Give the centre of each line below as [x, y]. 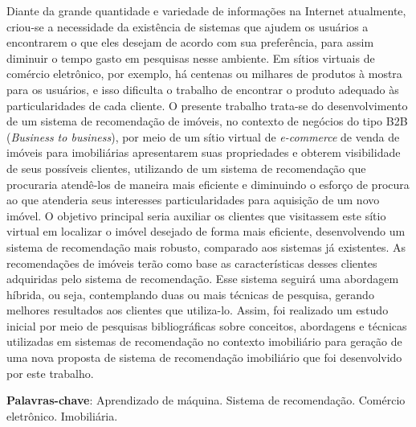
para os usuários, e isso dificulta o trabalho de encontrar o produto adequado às [203, 89]
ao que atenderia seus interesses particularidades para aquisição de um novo [193, 200]
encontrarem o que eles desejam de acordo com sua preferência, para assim [190, 42]
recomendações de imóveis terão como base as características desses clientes [192, 263]
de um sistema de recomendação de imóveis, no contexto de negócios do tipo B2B [207, 121]
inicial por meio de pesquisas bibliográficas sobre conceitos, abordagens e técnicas [207, 325]
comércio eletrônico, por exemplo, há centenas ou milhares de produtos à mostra [204, 74]
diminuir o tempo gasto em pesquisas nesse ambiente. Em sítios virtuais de [191, 57]
